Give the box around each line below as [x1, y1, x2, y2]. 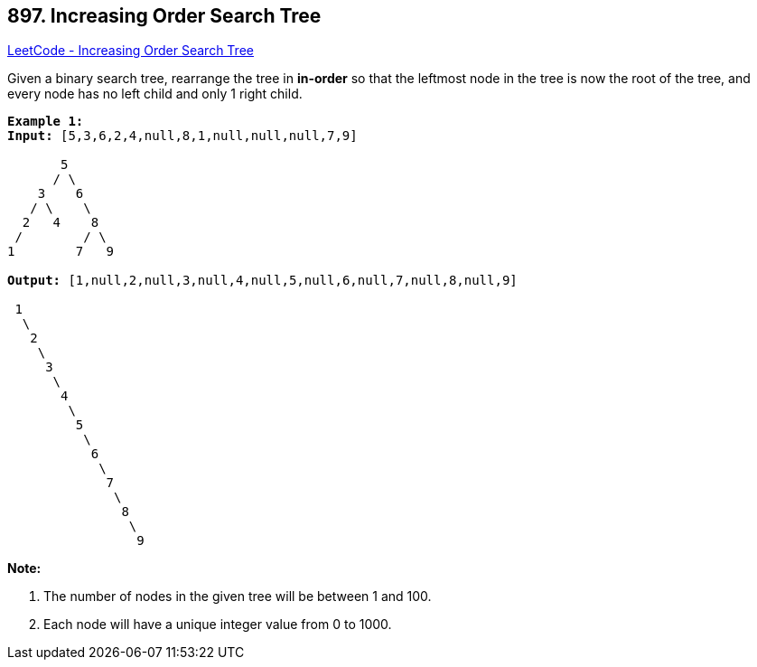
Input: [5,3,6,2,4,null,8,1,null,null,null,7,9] [7, 128, 358, 144]
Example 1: [7, 114, 84, 129]
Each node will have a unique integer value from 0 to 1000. [43, 616, 392, 633]
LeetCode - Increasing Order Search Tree [7, 42, 254, 59]
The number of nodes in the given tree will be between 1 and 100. [43, 588, 432, 605]
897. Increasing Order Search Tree [7, 5, 322, 27]
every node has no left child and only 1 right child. [7, 86, 303, 102]
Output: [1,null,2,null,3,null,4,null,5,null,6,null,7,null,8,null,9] [7, 273, 518, 288]
